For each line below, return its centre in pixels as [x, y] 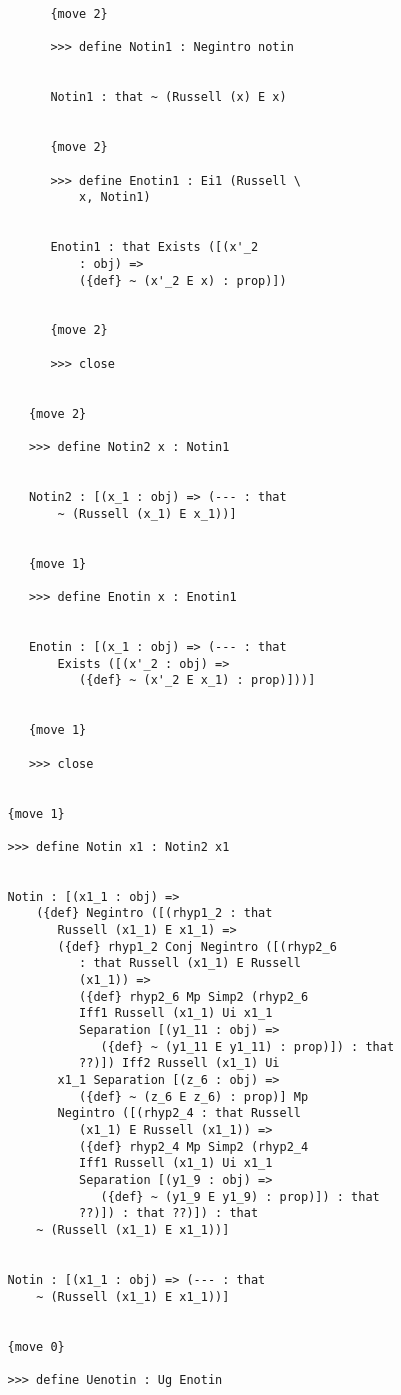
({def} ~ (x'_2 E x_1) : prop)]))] [197, 680]
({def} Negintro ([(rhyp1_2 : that [154, 913]
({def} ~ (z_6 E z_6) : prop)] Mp [194, 1096]
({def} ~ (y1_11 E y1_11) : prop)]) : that [247, 1046]
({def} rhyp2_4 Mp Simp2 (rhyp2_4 [194, 1146]
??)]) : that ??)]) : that [169, 1213]
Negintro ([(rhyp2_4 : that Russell [179, 1113]
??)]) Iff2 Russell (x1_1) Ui [179, 1063]
